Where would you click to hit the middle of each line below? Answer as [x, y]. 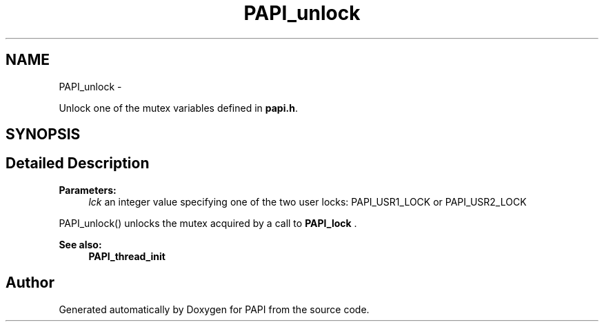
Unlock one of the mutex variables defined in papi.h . [178, 108]
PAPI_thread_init [127, 256]
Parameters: [88, 190]
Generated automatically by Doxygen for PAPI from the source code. [214, 309]
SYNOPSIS [43, 135]
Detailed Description [78, 163]
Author [30, 283]
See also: [80, 244]
